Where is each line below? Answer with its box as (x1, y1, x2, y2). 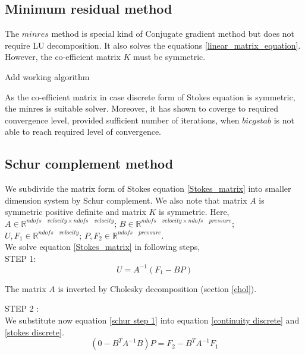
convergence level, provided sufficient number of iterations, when (5, 113, 240, 126)
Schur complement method (5, 154, 174, 173)
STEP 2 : (5, 302, 39, 315)
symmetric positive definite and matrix (5, 205, 146, 218)
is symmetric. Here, (159, 205, 229, 218)
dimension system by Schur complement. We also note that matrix (5, 194, 247, 206)
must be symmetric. (133, 50, 206, 63)
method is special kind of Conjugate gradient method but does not (51, 27, 295, 40)
